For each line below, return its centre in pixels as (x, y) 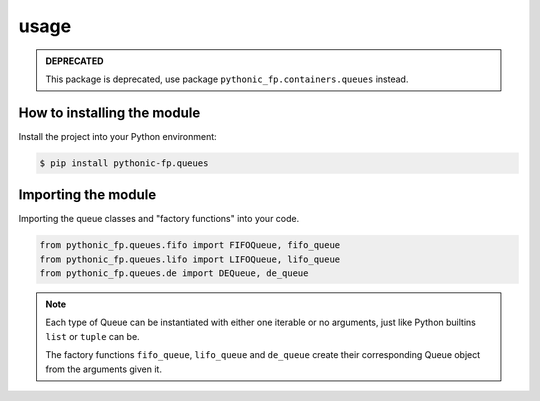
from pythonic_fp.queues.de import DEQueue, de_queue (174, 273)
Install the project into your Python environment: (117, 136)
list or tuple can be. (92, 336)
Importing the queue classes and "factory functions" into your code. (159, 219)
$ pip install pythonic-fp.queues (124, 163)
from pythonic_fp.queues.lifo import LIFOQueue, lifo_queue (190, 259)
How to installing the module (109, 112)
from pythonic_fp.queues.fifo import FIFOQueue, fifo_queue (190, 245)
